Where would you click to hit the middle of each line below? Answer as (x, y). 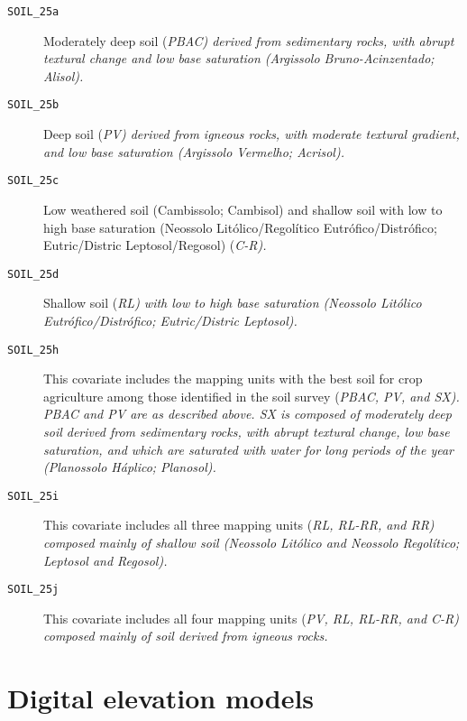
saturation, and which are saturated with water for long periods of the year (248, 449)
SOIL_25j (33, 590)
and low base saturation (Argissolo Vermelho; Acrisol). (194, 151)
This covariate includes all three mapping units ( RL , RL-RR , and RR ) (239, 525)
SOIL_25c (33, 181)
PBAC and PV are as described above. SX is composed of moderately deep (247, 414)
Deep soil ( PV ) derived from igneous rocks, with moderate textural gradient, (252, 134)
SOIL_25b (33, 105)
